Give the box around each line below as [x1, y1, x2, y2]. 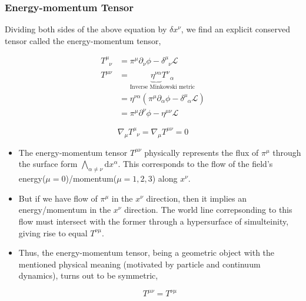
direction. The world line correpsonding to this [124, 203, 292, 216]
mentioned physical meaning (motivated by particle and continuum [18, 257, 261, 270]
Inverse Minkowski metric [129, 84, 195, 91]
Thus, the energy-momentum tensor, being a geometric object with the [18, 246, 275, 259]
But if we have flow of [18, 192, 98, 204]
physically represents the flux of [144, 146, 259, 158]
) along [152, 172, 178, 185]
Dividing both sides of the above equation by [5, 23, 167, 35]
